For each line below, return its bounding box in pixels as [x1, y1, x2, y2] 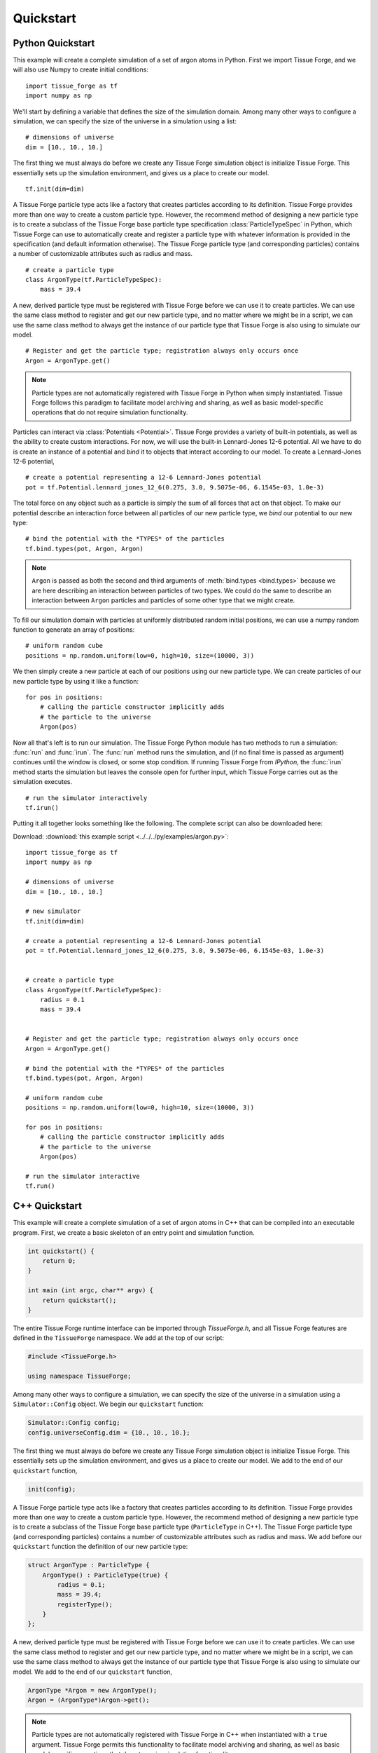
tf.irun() [25, 804, 59, 811]
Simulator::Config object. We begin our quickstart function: [13, 1400, 204, 1409]
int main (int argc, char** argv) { [27, 1287, 154, 1294]
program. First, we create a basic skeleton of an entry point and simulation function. [13, 1228, 255, 1237]
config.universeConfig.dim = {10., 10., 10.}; [27, 1428, 190, 1437]
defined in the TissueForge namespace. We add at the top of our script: [13, 1334, 224, 1342]
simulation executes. [13, 778, 73, 786]
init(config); [27, 1485, 76, 1493]
